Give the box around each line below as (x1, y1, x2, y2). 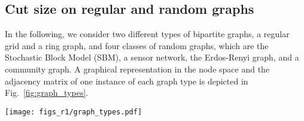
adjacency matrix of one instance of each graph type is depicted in (5, 74, 248, 87)
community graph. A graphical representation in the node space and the (5, 62, 270, 75)
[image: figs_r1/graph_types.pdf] (5, 107, 142, 116)
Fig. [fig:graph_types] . (5, 86, 89, 99)
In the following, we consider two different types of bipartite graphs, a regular (5, 28, 290, 40)
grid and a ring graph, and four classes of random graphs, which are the (5, 39, 269, 52)
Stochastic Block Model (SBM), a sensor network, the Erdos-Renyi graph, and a (5, 51, 299, 63)
